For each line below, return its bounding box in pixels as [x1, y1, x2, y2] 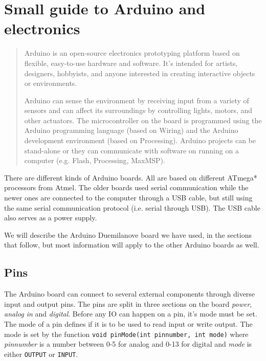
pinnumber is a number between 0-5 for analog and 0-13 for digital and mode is [4, 339, 252, 349]
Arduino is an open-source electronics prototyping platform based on [24, 48, 240, 58]
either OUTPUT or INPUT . [4, 348, 78, 359]
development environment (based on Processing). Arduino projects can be [24, 135, 256, 146]
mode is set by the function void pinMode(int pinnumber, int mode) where [4, 328, 249, 339]
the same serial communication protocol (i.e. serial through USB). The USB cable [4, 202, 260, 213]
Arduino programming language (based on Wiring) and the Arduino [24, 125, 238, 136]
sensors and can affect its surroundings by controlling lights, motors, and [24, 105, 253, 116]
